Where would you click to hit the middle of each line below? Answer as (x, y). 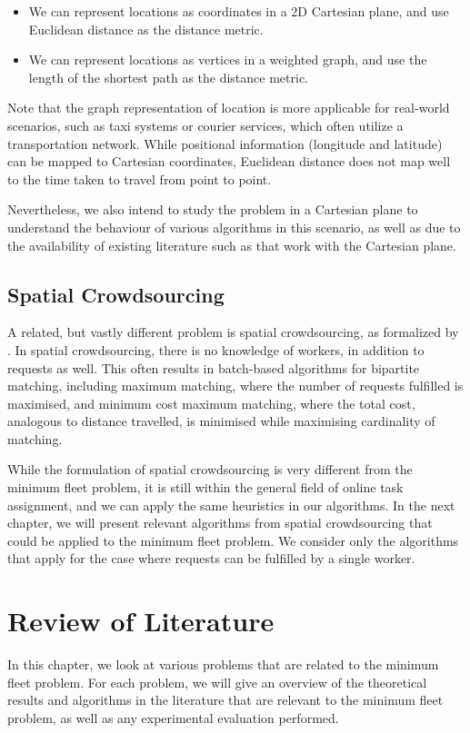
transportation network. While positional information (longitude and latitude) (225, 143)
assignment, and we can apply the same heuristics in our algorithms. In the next (231, 505)
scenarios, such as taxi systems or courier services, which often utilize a (205, 125)
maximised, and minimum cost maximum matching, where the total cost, (211, 403)
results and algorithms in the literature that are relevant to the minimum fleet (225, 700)
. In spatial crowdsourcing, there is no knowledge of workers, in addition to (216, 349)
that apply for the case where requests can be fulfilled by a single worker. (211, 558)
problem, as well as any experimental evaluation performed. (173, 717)
